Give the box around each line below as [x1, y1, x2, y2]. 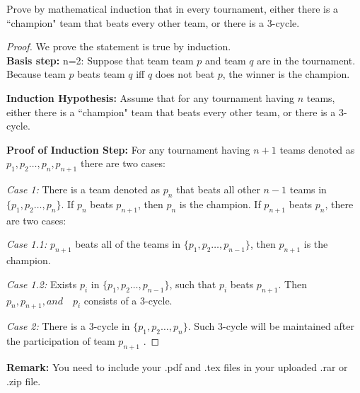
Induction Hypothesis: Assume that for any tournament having [6, 90, 295, 105]
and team [205, 52, 246, 67]
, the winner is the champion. [222, 67, 350, 81]
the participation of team [6, 334, 115, 348]
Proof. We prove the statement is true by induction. [6, 39, 231, 54]
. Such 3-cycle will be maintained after [187, 319, 354, 334]
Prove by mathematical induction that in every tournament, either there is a [6, 1, 339, 16]
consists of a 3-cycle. [83, 292, 173, 307]
